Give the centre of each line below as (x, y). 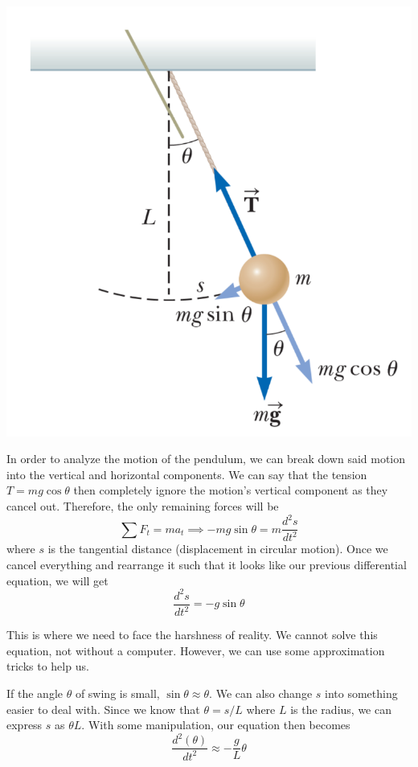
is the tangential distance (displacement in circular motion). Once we (218, 549)
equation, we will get (57, 580)
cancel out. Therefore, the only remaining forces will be (143, 505)
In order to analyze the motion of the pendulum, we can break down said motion (206, 459)
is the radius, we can (341, 709)
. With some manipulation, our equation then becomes (216, 725)
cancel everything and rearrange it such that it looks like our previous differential (207, 565)
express (25, 725)
